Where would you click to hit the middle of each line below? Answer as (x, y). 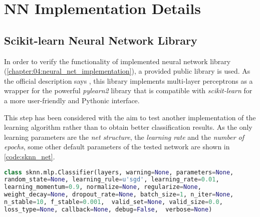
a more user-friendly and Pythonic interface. (72, 100)
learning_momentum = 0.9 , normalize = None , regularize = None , (103, 187)
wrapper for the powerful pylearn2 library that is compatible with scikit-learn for (128, 90)
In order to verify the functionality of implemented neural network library (117, 61)
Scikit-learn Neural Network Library (101, 40)
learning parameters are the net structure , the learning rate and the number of (124, 137)
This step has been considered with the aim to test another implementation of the (130, 117)
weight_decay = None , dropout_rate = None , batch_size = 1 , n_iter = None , (119, 195)
